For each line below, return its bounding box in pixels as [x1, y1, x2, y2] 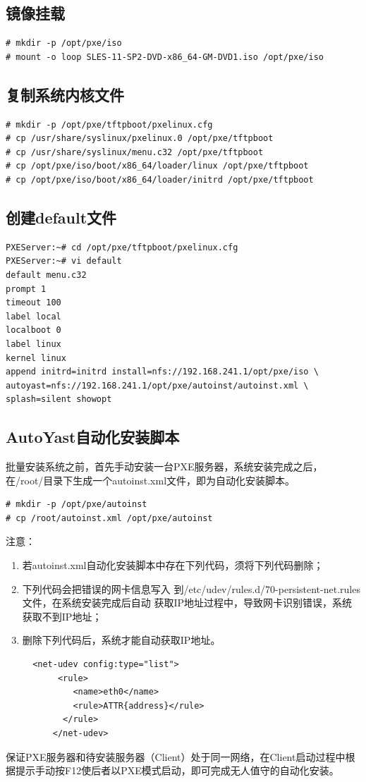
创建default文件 [6, 206, 117, 228]
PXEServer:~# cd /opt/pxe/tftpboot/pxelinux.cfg [6, 242, 238, 252]
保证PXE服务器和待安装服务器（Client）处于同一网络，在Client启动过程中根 [6, 749, 355, 764]
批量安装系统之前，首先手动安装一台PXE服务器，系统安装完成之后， [6, 459, 323, 474]
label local [6, 311, 61, 322]
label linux [6, 338, 61, 349]
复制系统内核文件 [6, 83, 124, 105]
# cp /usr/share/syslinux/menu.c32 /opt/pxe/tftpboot [6, 147, 264, 157]
